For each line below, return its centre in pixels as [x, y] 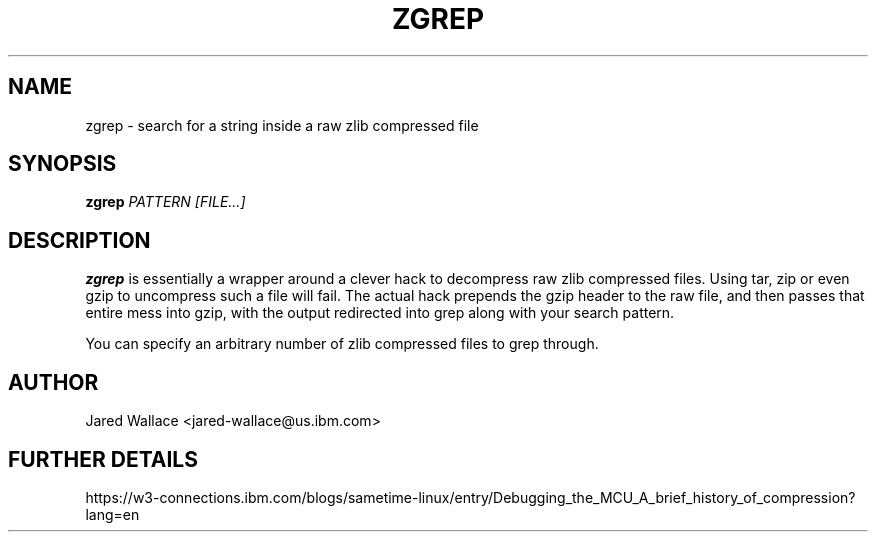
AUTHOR [53, 382]
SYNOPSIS [62, 164]
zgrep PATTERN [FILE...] [165, 202]
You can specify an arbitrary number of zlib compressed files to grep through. [342, 344]
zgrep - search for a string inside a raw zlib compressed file [282, 125]
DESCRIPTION [79, 240]
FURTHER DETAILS [103, 459]
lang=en [112, 514]
